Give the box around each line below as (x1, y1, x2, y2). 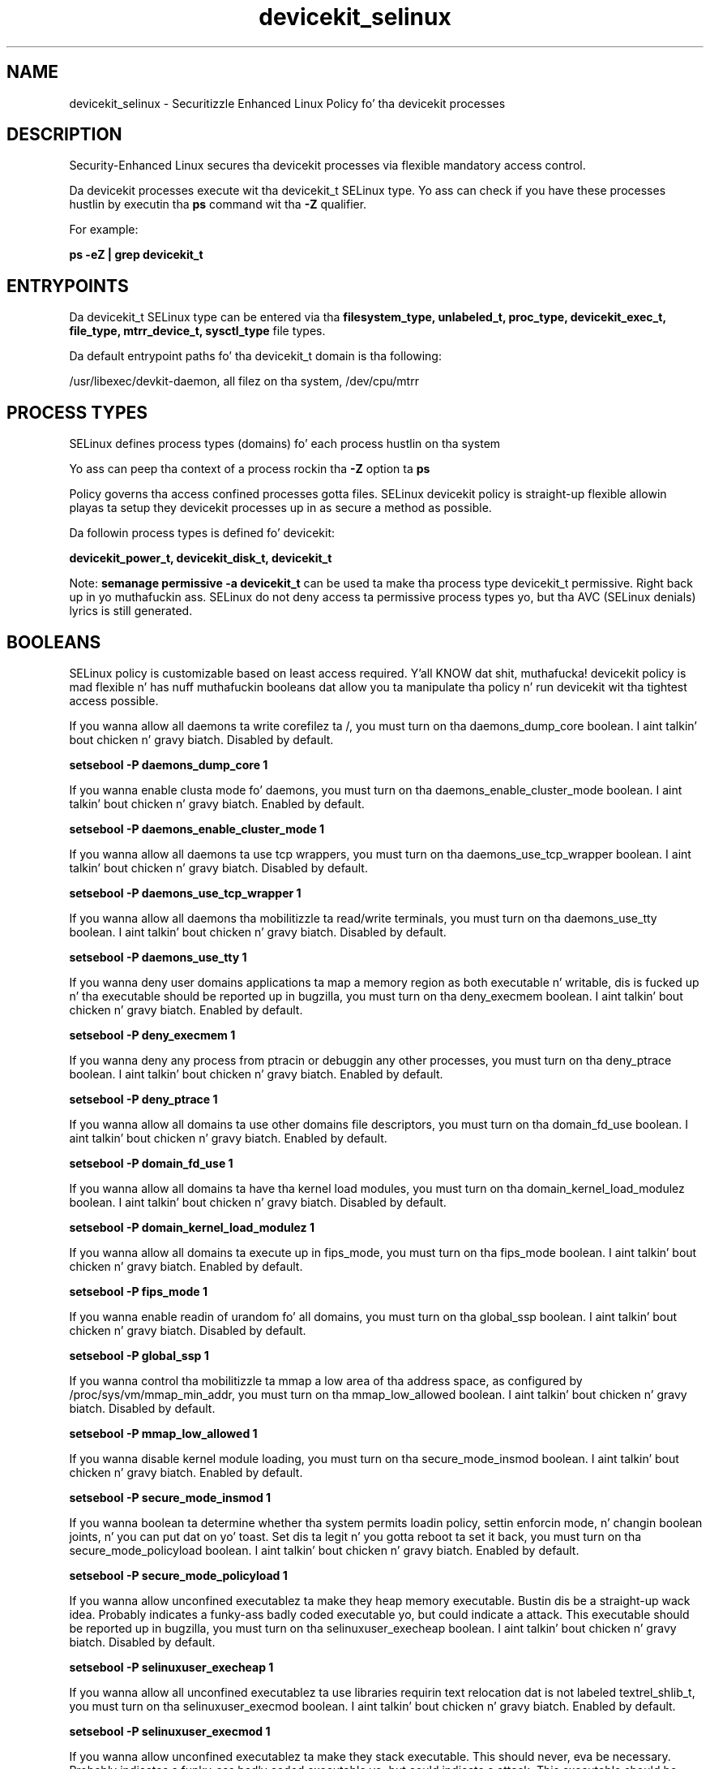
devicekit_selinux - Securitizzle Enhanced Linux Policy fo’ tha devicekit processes (69, 96, 506, 110)
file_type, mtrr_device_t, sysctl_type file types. (69, 324, 326, 338)
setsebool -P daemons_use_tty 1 (69, 949, 247, 964)
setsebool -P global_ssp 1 (69, 1348, 209, 1362)
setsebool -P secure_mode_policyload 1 (69, 1568, 288, 1582)
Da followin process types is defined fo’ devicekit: (69, 526, 336, 540)
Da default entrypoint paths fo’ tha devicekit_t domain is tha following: (69, 349, 442, 364)
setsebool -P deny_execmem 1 (69, 1027, 236, 1042)
